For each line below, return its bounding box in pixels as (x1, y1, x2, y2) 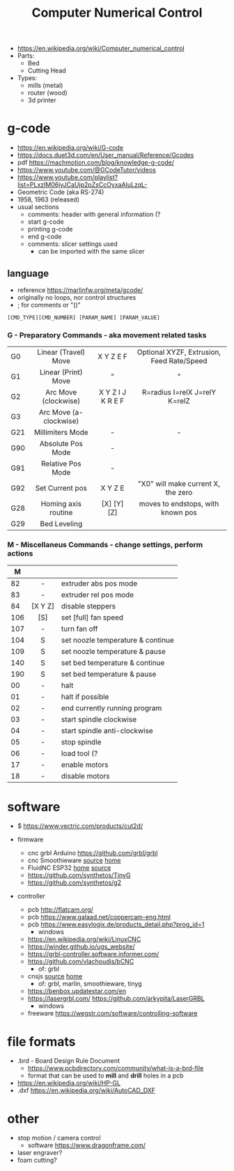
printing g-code (27, 225, 73, 234)
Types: (17, 74, 37, 82)
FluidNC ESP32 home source (27, 864, 111, 872)
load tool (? (61, 748, 98, 758)
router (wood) (27, 89, 68, 97)
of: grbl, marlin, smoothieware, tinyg (38, 979, 142, 988)
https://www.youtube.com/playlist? (17, 173, 118, 182)
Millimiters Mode (33, 427, 88, 437)
